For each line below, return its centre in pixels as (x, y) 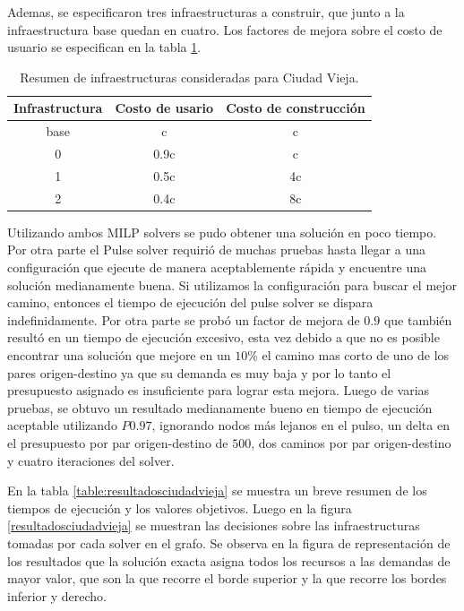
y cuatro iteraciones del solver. (91, 460)
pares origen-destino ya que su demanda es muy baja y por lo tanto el (199, 372)
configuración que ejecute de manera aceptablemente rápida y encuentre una (217, 267)
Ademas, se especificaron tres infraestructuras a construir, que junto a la (206, 12)
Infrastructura (58, 108)
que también (418, 319)
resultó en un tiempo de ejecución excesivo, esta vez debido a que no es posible (223, 337)
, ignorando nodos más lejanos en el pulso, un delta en (301, 425)
